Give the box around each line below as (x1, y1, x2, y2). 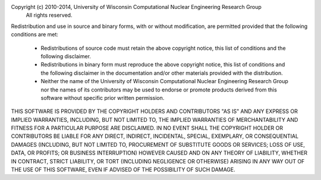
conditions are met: (11, 31, 59, 38)
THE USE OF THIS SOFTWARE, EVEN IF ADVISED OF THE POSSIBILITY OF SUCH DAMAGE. (11, 166, 236, 173)
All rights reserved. (26, 12, 73, 19)
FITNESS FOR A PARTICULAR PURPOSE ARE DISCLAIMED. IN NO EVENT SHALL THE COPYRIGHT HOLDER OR (11, 125, 284, 132)
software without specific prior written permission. (40, 94, 165, 101)
